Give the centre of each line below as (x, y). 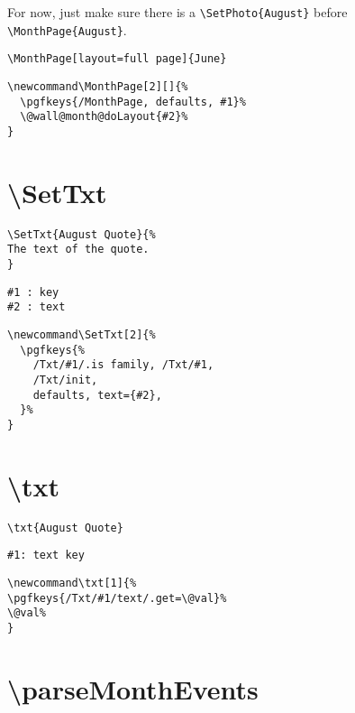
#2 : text (36, 307)
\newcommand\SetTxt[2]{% (82, 335)
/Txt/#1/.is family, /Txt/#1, (123, 365)
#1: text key (46, 556)
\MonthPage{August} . (67, 29)
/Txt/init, (65, 380)
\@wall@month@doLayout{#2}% (104, 117)
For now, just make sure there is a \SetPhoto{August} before (177, 12)
